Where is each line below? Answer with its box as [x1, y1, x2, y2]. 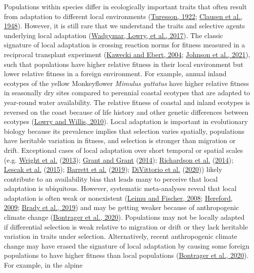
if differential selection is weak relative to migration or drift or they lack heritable [4, 221, 248, 231]
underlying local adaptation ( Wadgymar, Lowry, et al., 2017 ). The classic [4, 30, 223, 40]
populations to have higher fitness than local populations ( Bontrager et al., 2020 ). [4, 250, 249, 260]
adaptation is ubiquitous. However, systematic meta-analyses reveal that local [4, 183, 237, 193]
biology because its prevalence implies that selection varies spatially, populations [4, 126, 245, 136]
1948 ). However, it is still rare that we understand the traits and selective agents [4, 21, 245, 31]
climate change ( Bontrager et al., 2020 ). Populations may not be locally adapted [4, 212, 245, 222]
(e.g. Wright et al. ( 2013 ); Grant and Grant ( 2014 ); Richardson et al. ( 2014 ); [4, 154, 233, 165]
